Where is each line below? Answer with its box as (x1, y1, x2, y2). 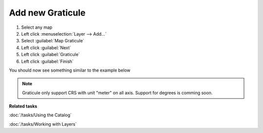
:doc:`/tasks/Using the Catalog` (9, 112, 72, 118)
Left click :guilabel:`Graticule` (21, 52, 80, 57)
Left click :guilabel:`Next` (21, 44, 72, 51)
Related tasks (9, 103, 38, 109)
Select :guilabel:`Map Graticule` (21, 38, 85, 44)
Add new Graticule (9, 7, 86, 18)
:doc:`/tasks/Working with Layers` (9, 121, 77, 127)
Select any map (21, 24, 53, 30)
